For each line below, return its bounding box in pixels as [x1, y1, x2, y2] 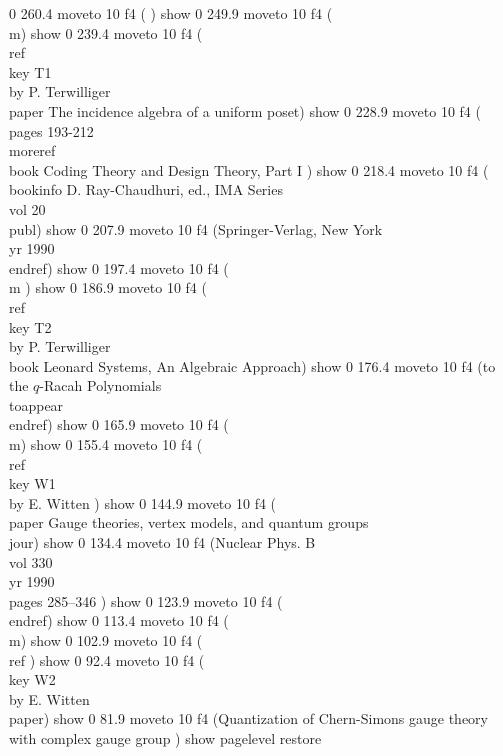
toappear [9, 394, 64, 415]
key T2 [9, 316, 52, 337]
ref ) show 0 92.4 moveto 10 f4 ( [9, 649, 205, 670]
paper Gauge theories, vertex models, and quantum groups [9, 512, 369, 533]
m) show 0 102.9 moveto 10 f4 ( [9, 630, 203, 650]
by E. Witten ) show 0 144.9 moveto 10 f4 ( [9, 492, 277, 513]
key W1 [9, 473, 56, 494]
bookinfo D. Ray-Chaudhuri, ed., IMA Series [9, 179, 283, 200]
